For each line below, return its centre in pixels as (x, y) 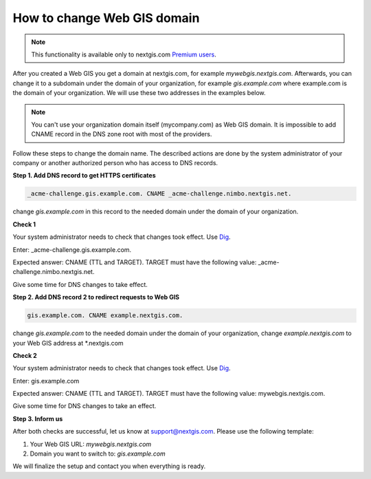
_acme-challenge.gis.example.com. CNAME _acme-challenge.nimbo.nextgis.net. (159, 194)
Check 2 (25, 355)
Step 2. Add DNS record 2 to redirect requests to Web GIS (96, 297)
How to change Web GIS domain (106, 18)
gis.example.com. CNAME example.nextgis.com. (105, 316)
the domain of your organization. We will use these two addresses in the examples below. (139, 93)
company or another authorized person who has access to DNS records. (115, 163)
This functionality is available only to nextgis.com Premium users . (124, 54)
